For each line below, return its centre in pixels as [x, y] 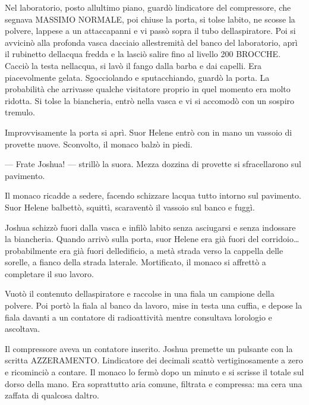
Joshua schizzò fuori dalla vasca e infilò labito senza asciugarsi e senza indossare [150, 227]
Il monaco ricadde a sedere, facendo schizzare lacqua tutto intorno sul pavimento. [153, 195]
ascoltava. [23, 329]
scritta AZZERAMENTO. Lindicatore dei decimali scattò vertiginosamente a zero [154, 360]
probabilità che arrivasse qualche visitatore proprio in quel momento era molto [148, 89]
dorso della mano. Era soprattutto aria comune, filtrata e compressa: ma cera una [154, 383]
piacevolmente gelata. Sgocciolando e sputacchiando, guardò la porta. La [137, 77]
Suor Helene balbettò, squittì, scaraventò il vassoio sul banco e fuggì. [130, 207]
